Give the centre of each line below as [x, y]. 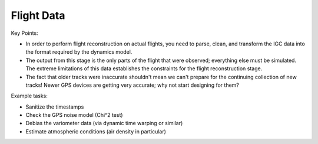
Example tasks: [29, 96]
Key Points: [24, 33]
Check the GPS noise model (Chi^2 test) [74, 115]
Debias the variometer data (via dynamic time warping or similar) [104, 123]
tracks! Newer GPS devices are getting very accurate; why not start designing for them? [132, 85]
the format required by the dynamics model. [79, 52]
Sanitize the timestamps [55, 107]
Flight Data [38, 15]
